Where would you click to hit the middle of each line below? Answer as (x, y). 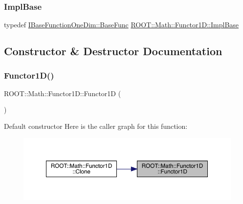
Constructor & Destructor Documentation (113, 51)
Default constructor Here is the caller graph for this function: (96, 126)
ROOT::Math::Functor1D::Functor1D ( (63, 93)
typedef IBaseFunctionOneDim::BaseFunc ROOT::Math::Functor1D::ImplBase (121, 25)
